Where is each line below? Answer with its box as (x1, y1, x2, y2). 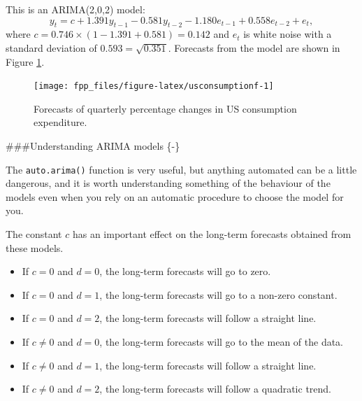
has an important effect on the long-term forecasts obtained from (72, 227, 352, 241)
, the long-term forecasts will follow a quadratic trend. (99, 381, 332, 396)
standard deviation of (6, 40, 97, 55)
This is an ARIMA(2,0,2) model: (6, 2, 145, 16)
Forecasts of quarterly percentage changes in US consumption (34, 101, 297, 115)
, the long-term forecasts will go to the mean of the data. (99, 335, 343, 349)
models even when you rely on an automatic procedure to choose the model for (6, 189, 344, 204)
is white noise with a (243, 27, 332, 41)
